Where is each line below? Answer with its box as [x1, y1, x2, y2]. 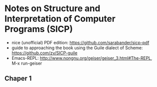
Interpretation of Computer [4, 13, 116, 24]
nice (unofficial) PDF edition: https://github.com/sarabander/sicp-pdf [11, 39, 150, 45]
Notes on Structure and [4, 3, 100, 14]
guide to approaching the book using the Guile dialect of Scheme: [11, 45, 143, 51]
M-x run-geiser [11, 60, 42, 66]
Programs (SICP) [4, 24, 73, 35]
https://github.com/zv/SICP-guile [11, 50, 78, 56]
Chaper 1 [4, 74, 32, 83]
